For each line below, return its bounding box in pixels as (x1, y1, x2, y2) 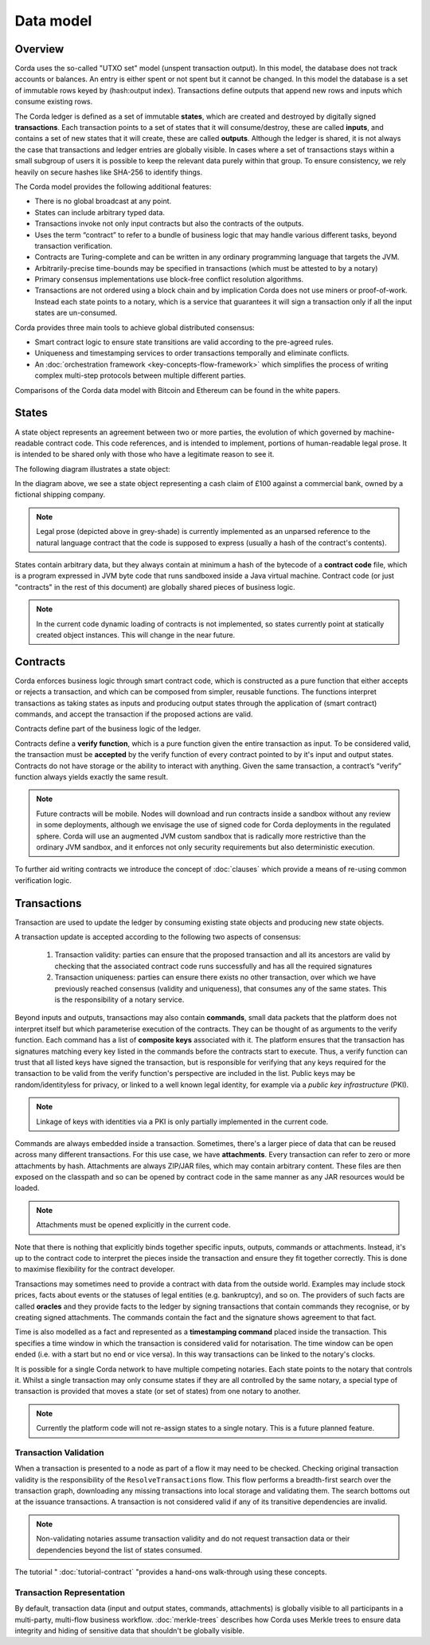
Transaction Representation (14, 1587, 125, 1598)
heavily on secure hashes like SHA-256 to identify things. (14, 167, 203, 177)
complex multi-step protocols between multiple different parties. (34, 371, 246, 380)
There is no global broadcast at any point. (34, 196, 172, 206)
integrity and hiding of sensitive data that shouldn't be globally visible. (14, 1626, 245, 1635)
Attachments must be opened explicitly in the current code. (36, 1220, 231, 1230)
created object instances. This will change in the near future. (36, 630, 236, 639)
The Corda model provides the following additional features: (14, 182, 212, 191)
